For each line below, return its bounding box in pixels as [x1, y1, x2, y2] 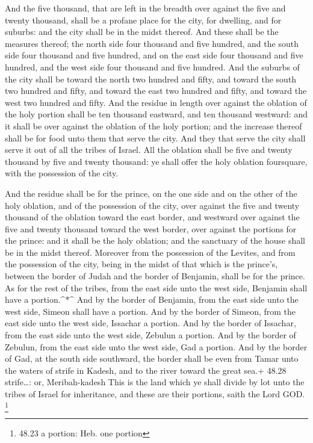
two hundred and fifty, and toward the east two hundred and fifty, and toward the [5, 84, 307, 97]
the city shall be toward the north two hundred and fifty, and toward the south [5, 72, 297, 85]
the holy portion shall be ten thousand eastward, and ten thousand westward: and [5, 108, 308, 120]
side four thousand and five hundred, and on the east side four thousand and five [5, 49, 303, 61]
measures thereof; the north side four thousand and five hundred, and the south [5, 37, 299, 49]
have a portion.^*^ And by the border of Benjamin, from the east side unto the [5, 293, 299, 306]
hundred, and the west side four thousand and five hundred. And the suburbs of [5, 60, 300, 73]
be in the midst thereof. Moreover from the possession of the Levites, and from [5, 246, 296, 258]
